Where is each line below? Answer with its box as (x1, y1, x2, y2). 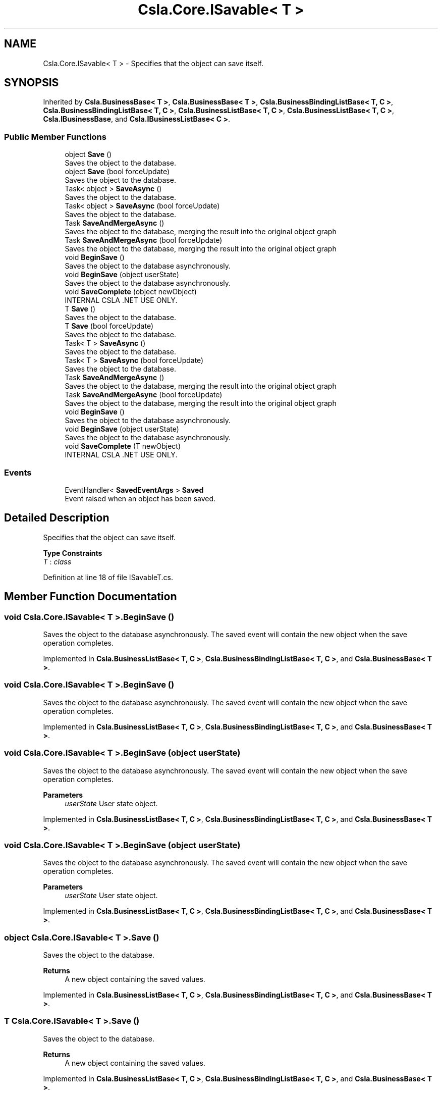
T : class (43, 557, 72, 566)
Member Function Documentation (4, 590, 177, 603)
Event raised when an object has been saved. (65, 494, 216, 503)
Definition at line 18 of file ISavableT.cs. (43, 572, 173, 582)
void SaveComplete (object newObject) (65, 287, 197, 296)
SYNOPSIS (4, 76, 59, 89)
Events (4, 467, 32, 478)
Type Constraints (43, 548, 102, 557)
